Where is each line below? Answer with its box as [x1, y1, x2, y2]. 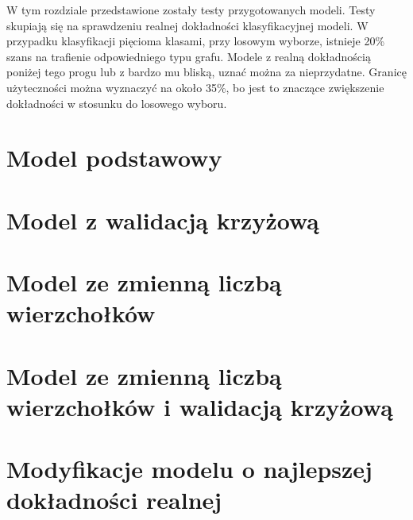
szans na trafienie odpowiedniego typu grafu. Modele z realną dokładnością [6, 48, 371, 64]
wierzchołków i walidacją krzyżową [6, 390, 393, 422]
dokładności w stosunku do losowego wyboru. [6, 94, 227, 111]
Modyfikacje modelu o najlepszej [6, 453, 372, 485]
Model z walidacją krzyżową [6, 203, 319, 236]
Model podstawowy [6, 141, 222, 174]
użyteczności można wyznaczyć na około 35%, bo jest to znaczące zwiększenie [6, 79, 384, 95]
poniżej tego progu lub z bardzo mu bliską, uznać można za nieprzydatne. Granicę [6, 64, 407, 80]
